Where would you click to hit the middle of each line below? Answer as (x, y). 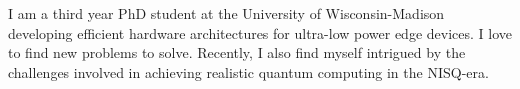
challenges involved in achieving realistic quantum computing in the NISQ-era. (248, 71)
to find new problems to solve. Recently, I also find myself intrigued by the (237, 52)
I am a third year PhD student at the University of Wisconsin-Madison (226, 13)
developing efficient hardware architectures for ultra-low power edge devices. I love (260, 32)
